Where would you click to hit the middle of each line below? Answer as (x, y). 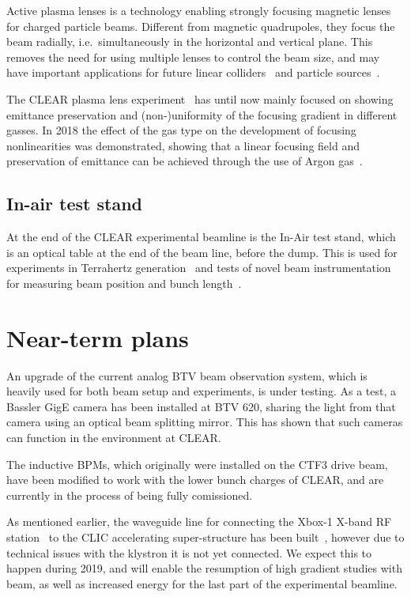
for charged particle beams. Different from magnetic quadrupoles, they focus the (201, 26)
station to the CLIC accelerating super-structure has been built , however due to (205, 537)
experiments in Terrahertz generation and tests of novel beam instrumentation (199, 268)
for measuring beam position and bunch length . (124, 283)
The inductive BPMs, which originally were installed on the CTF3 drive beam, (197, 464)
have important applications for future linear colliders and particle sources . (193, 72)
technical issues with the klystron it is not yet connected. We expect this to (189, 552)
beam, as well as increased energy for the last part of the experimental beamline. (202, 583)
